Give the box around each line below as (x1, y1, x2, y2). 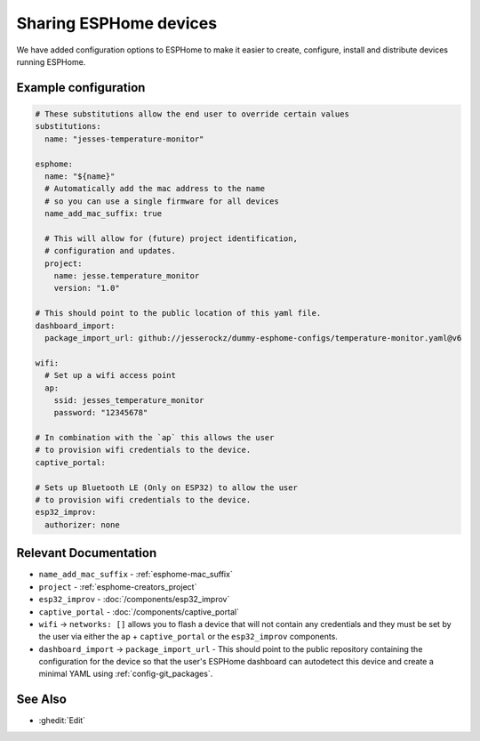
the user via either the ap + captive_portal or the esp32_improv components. (38, 632, 338, 642)
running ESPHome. (16, 56, 86, 67)
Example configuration (16, 80, 146, 95)
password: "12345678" (53, 407, 148, 418)
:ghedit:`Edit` (38, 715, 86, 726)
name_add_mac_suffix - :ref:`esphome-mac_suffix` (38, 569, 233, 580)
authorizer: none (44, 520, 120, 529)
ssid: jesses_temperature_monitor (53, 395, 204, 405)
